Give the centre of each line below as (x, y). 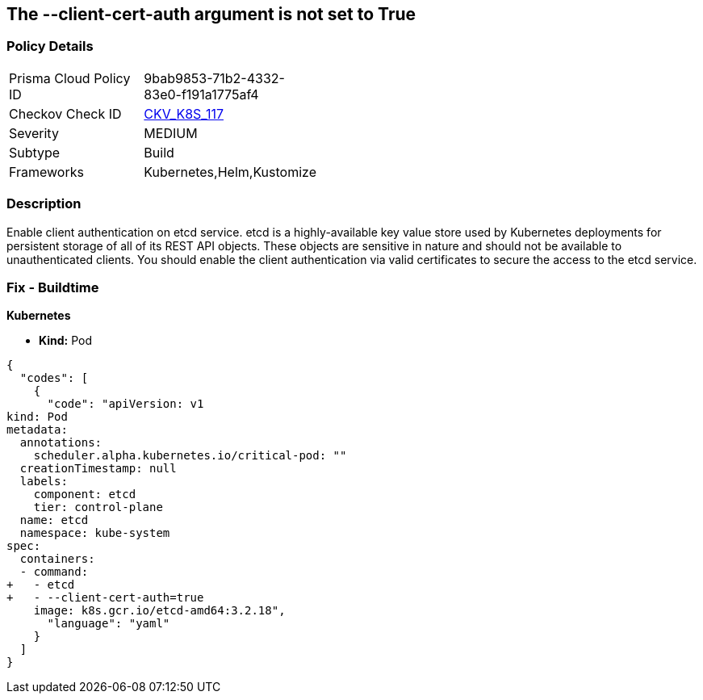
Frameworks (46, 172)
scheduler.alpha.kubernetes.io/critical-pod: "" (190, 456)
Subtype (35, 152)
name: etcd (54, 520)
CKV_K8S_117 (184, 113)
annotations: (61, 443)
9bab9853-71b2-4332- (214, 78)
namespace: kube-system (95, 533)
